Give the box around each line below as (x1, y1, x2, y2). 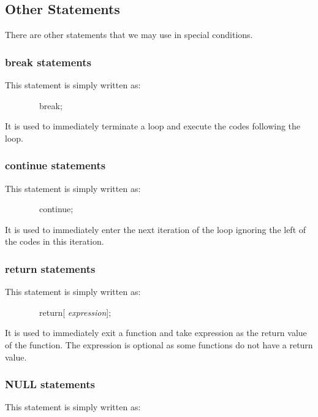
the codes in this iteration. (5, 235, 104, 248)
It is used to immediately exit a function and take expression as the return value (5, 326, 307, 339)
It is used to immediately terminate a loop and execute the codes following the (5, 120, 301, 132)
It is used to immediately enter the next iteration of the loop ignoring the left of (5, 223, 306, 235)
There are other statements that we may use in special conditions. (5, 28, 253, 41)
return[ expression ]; (39, 305, 112, 318)
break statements (5, 54, 91, 69)
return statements (5, 261, 96, 276)
